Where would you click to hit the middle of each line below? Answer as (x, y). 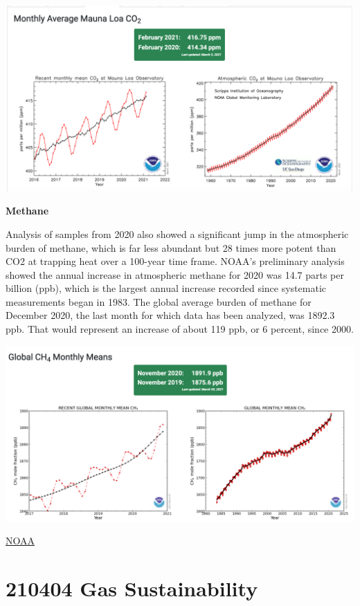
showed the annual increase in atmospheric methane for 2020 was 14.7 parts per (175, 274)
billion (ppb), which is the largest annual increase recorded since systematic (166, 288)
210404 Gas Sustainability (132, 588)
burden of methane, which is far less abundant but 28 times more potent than (171, 247)
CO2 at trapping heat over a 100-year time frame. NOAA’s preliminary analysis (175, 261)
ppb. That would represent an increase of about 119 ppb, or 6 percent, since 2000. (180, 329)
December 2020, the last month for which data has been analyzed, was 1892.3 (170, 315)
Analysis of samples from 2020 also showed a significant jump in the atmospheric (177, 233)
